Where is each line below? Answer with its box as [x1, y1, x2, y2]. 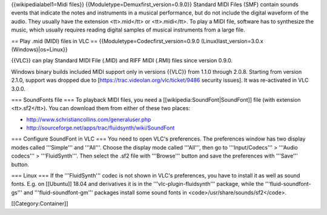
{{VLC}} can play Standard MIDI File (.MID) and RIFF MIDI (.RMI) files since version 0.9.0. [11, 57, 233, 64]
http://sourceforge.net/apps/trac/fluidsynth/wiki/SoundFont [26, 124, 175, 131]
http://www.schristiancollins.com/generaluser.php [26, 116, 151, 123]
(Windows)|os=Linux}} [11, 45, 68, 53]
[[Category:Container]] [11, 200, 68, 207]
